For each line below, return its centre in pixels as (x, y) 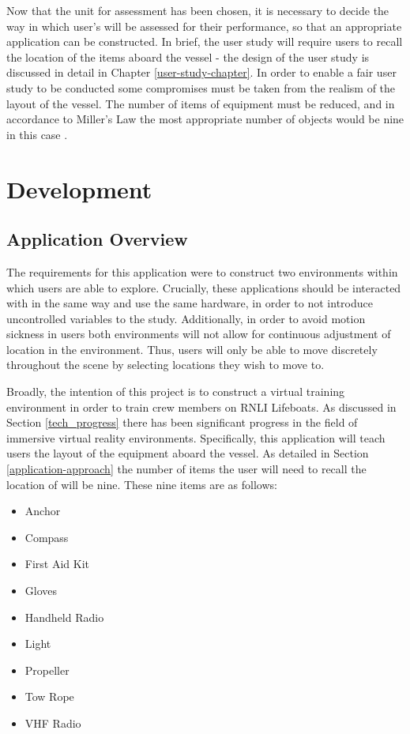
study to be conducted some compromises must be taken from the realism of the (201, 87)
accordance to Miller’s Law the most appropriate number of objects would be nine (205, 119)
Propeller (47, 670)
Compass (47, 537)
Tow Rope (49, 696)
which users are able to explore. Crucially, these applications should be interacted (204, 287)
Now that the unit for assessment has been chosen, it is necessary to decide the (198, 10)
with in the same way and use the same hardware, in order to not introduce (190, 303)
